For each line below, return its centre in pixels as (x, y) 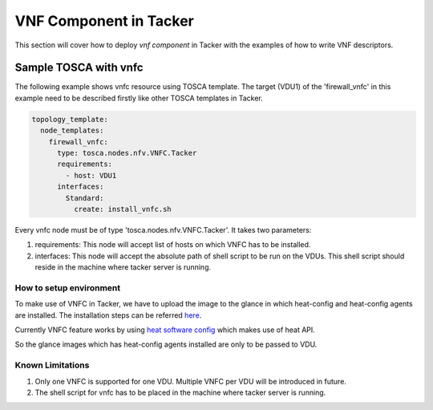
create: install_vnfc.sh (122, 209)
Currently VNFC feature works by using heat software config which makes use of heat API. (165, 330)
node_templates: (72, 131)
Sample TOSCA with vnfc (79, 68)
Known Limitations (52, 365)
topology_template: (70, 119)
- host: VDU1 (91, 175)
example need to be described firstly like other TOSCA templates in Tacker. (139, 98)
